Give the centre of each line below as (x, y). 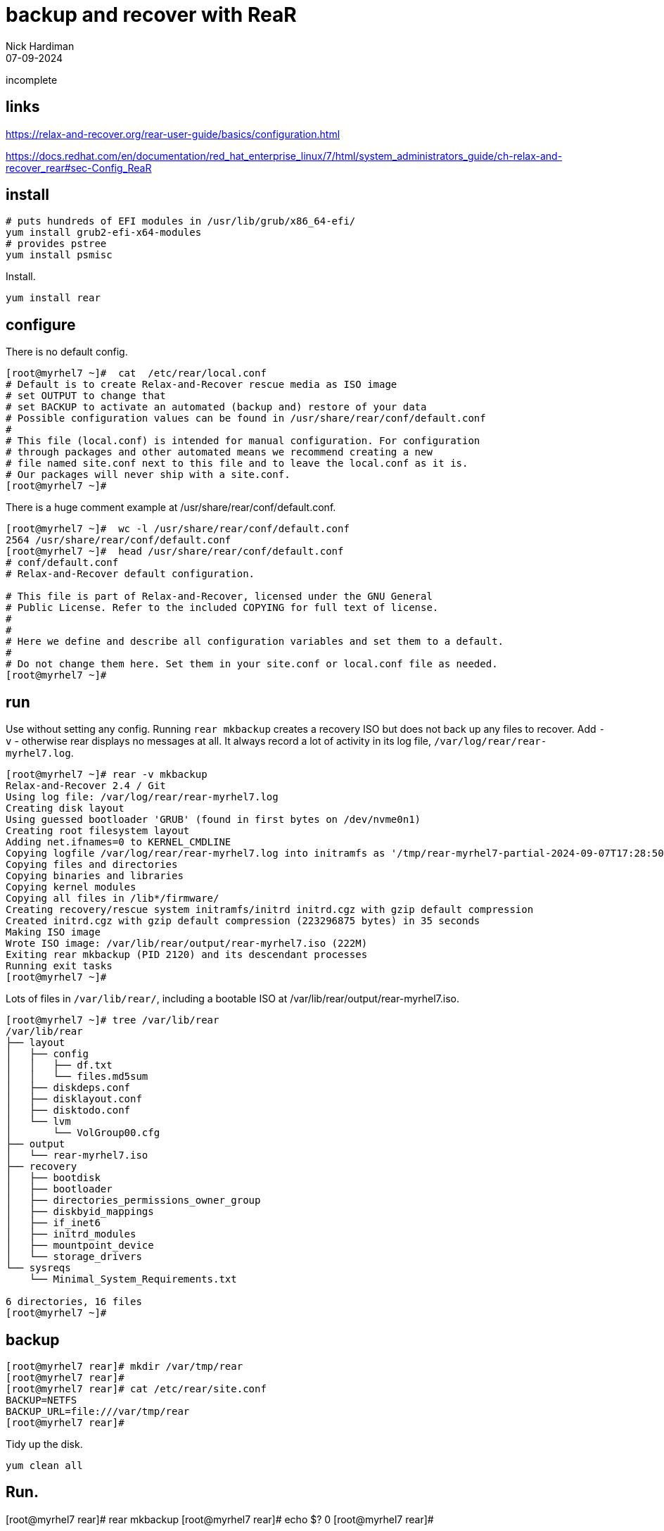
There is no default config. (67, 352)
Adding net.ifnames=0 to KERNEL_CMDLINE (119, 842)
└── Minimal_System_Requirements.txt (133, 1279)
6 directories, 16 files (74, 1302)
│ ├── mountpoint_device (80, 1246)
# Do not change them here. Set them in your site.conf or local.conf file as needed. (252, 664)
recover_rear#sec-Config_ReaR (79, 168)
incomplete (32, 80)
